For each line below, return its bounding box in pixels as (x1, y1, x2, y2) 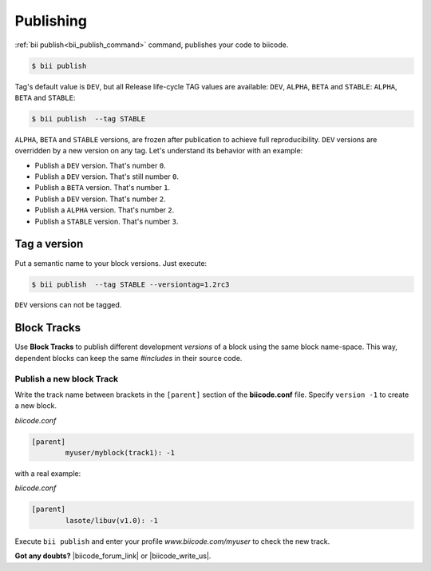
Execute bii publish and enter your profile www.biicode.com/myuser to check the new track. (14, 536, 330, 546)
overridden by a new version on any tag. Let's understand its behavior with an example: (14, 146, 303, 156)
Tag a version (14, 237, 84, 251)
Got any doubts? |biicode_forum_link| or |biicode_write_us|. (14, 551, 212, 561)
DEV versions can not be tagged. (14, 300, 122, 310)
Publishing (14, 12, 88, 30)
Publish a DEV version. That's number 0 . (34, 161, 167, 170)
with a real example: (14, 469, 81, 478)
